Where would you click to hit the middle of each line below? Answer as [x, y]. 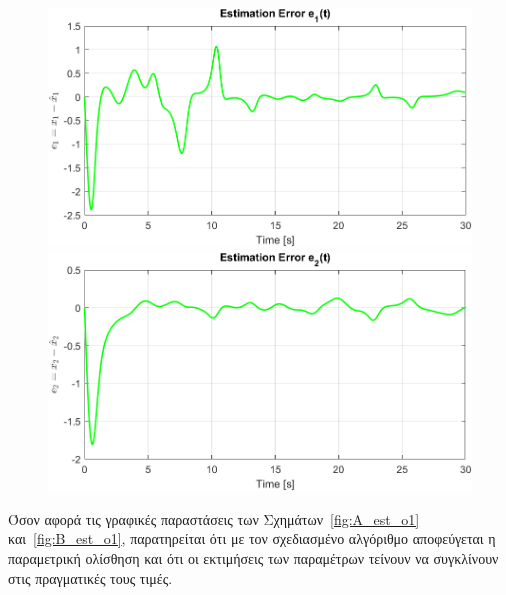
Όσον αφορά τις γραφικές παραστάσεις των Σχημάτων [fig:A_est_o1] [214, 518]
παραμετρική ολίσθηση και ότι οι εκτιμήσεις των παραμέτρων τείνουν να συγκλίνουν [253, 557]
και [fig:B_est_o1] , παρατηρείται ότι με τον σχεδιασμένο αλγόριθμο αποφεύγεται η [252, 538]
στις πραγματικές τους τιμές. [90, 577]
